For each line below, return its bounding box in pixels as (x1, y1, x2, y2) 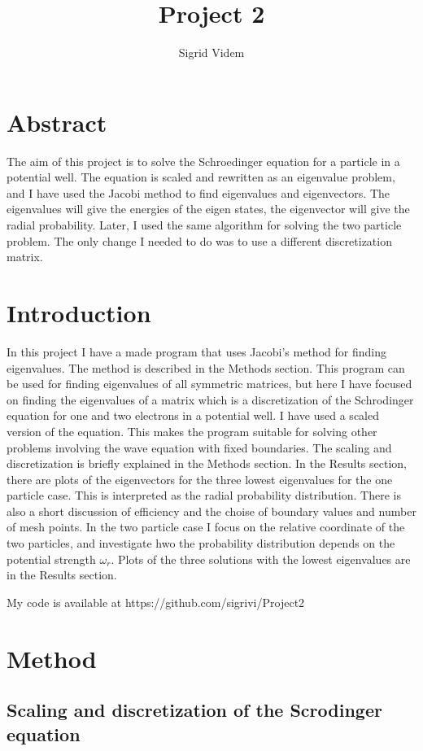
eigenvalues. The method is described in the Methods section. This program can (7, 359, 405, 376)
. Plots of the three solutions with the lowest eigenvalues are (111, 550, 411, 567)
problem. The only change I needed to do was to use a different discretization (7, 232, 392, 249)
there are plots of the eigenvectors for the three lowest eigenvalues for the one (7, 470, 393, 487)
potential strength (7, 550, 96, 567)
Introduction (7, 296, 151, 329)
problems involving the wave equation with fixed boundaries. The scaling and (7, 439, 392, 456)
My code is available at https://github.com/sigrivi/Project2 (7, 593, 305, 610)
